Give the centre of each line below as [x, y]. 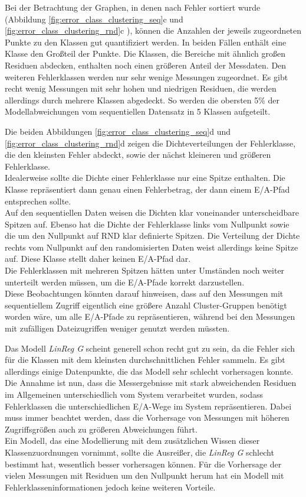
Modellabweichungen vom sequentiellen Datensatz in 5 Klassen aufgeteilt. [138, 111]
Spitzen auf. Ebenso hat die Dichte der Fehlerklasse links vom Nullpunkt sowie [147, 224]
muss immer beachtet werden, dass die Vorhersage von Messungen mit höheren [147, 418]
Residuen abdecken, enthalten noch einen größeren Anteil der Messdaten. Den [146, 65]
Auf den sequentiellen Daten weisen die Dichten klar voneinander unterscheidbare [152, 212]
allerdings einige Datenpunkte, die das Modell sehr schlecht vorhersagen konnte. [149, 371]
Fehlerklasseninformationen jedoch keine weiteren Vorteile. [110, 487]
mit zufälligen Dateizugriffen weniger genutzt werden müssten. [117, 328]
